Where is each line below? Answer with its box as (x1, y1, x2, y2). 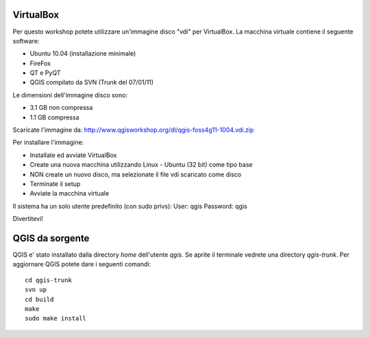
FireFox (29, 59, 51, 67)
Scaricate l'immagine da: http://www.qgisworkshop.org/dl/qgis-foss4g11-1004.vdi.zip (12, 126, 254, 134)
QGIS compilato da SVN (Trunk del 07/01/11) (29, 78, 154, 86)
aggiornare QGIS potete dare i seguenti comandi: (12, 260, 151, 268)
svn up (25, 286, 47, 294)
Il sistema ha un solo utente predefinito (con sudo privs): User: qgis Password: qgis (12, 202, 247, 210)
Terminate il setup (29, 179, 81, 188)
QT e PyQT (29, 69, 61, 77)
